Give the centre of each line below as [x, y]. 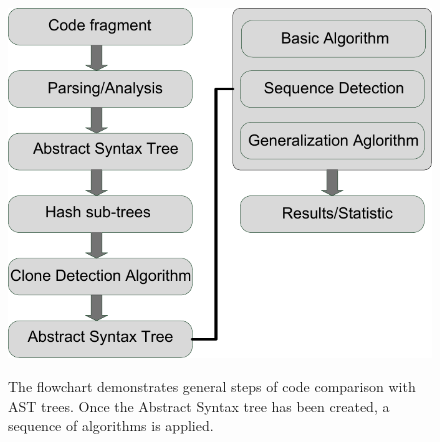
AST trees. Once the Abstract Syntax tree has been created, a [199, 405]
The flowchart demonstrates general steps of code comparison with [212, 386]
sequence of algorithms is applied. [111, 425]
